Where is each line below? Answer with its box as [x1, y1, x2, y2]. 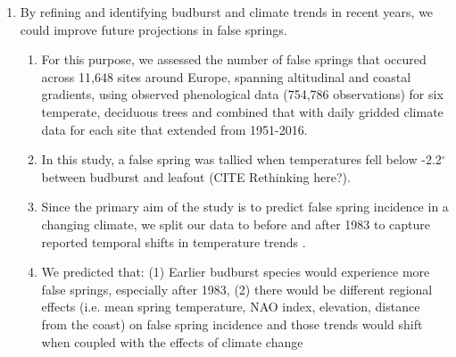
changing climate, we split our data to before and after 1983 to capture [41, 214, 430, 233]
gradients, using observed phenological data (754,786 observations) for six [41, 85, 444, 104]
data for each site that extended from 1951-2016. [41, 120, 308, 138]
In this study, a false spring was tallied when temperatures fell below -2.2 [41, 150, 442, 169]
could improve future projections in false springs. [20, 20, 287, 38]
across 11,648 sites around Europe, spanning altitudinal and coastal [41, 67, 411, 86]
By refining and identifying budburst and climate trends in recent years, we [20, 3, 434, 21]
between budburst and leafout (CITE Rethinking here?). [41, 167, 351, 186]
